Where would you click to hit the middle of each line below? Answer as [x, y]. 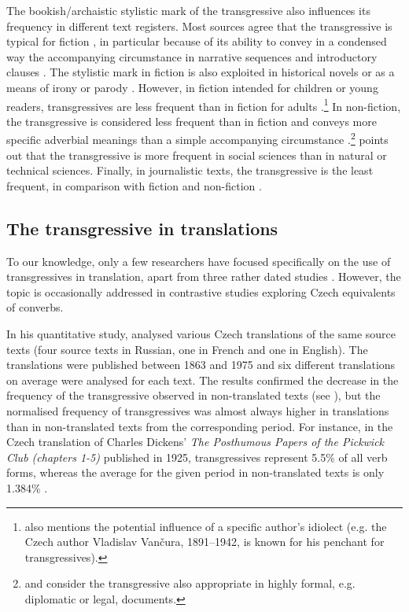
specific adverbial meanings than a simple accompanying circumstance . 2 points [197, 138]
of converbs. [35, 307]
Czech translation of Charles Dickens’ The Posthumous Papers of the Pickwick [195, 442]
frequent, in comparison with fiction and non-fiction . [134, 185]
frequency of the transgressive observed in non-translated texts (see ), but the [193, 395]
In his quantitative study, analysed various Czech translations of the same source [201, 334]
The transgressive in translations [142, 228]
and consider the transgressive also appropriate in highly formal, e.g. [190, 583]
